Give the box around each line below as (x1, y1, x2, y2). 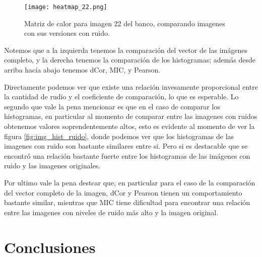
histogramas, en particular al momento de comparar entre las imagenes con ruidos (4, 111, 257, 121)
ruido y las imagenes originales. (4, 160, 101, 171)
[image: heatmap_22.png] (24, 4, 107, 11)
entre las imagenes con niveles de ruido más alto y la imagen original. (4, 207, 219, 217)
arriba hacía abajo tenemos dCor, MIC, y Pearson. (4, 65, 161, 75)
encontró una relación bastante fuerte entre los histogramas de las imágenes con (4, 150, 250, 161)
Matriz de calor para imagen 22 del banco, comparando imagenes (24, 18, 225, 28)
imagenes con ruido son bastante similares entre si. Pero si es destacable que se (4, 141, 248, 151)
